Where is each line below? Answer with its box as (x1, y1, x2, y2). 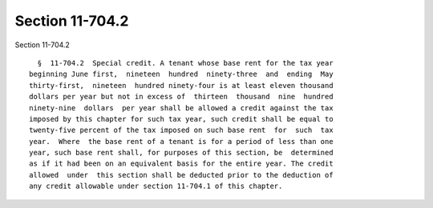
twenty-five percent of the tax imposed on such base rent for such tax (29, 126, 334, 135)
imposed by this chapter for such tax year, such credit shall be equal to (29, 114, 334, 123)
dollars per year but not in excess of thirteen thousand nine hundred (29, 92, 334, 102)
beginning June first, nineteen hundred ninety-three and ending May (29, 70, 334, 79)
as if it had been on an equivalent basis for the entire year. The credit (29, 159, 334, 168)
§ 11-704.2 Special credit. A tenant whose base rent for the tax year (37, 58, 334, 67)
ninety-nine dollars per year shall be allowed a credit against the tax (29, 103, 334, 112)
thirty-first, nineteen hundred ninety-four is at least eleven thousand (29, 81, 334, 90)
